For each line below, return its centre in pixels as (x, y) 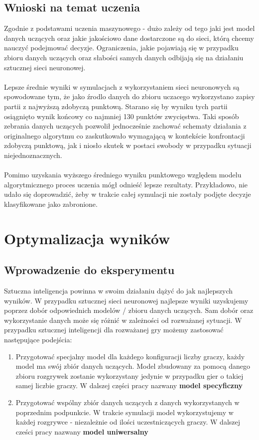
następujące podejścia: (38, 340)
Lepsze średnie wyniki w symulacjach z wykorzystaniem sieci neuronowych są (122, 86)
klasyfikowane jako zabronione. (51, 204)
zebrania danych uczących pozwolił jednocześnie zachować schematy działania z (125, 126)
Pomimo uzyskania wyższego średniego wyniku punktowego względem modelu (123, 175)
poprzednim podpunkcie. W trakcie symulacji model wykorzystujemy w (125, 412)
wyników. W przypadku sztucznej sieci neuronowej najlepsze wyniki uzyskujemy (126, 300)
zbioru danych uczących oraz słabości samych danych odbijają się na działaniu (124, 57)
